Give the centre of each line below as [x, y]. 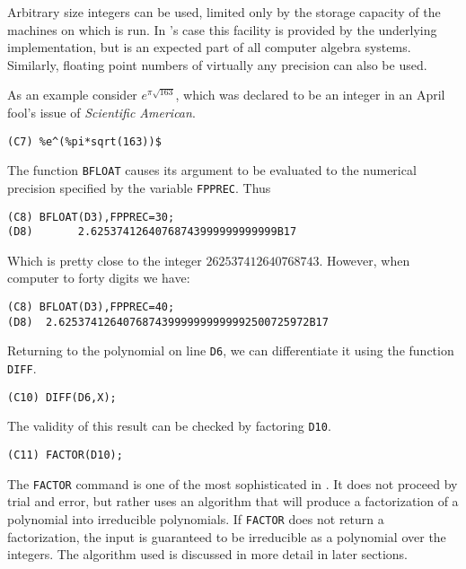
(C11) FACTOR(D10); [65, 455]
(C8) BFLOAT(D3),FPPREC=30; [91, 217]
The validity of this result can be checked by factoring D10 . [169, 426]
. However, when [365, 260]
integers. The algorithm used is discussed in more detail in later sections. [208, 554]
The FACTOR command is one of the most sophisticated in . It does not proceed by [233, 483]
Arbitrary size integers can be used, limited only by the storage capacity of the [224, 12]
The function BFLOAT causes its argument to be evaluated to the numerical [212, 170]
